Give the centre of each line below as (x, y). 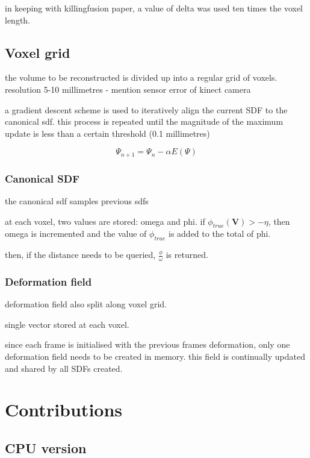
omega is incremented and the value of (76, 234)
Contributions (64, 409)
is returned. (187, 255)
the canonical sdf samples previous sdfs (77, 201)
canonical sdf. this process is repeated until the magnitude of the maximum (144, 121)
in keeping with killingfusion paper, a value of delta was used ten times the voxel (154, 8)
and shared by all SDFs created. (64, 368)
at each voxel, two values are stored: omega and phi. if (105, 221)
